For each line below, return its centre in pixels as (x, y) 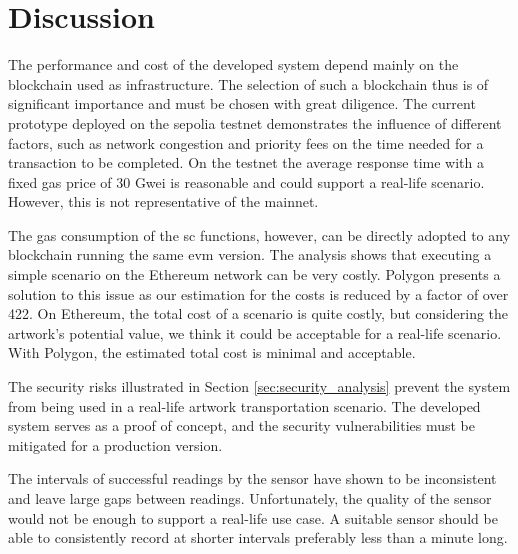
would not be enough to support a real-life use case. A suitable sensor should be (253, 517)
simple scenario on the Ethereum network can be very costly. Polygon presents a (254, 274)
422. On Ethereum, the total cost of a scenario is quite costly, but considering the (258, 313)
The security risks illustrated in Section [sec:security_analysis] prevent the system (259, 386)
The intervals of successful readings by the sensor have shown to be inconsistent (252, 478)
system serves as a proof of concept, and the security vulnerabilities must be (242, 425)
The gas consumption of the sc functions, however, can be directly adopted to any (259, 234)
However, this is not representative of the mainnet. (163, 201)
